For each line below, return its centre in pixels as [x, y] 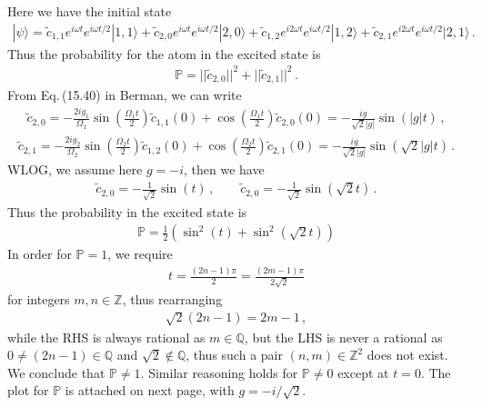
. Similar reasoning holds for [219, 372]
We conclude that [56, 372]
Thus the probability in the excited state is [127, 211]
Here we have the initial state [90, 11]
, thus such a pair [234, 355]
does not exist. [407, 355]
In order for [40, 254]
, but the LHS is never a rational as [343, 337]
